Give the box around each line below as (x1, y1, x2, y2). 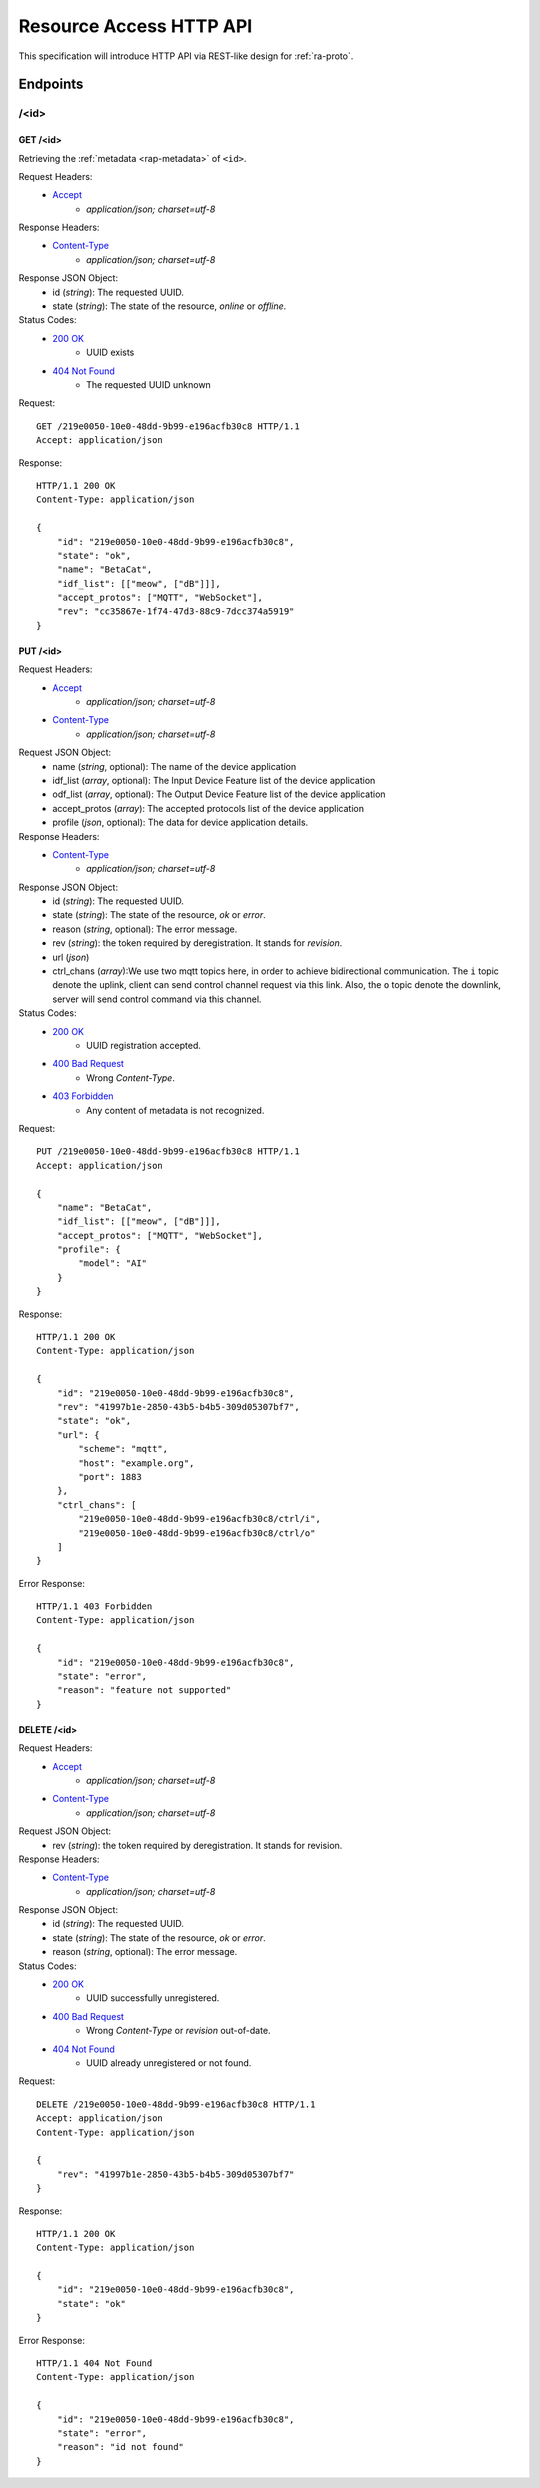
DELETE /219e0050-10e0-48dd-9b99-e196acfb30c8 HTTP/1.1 (36, 2098, 316, 2110)
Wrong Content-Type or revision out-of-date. (86, 2025, 271, 2037)
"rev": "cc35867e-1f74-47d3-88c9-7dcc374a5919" (56, 606, 295, 617)
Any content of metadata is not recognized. (86, 1104, 265, 1116)
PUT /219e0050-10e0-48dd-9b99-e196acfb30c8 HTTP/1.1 (36, 1146, 300, 1157)
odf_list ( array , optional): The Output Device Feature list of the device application (52, 788, 386, 800)
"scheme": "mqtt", (78, 1443, 169, 1455)
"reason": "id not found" (56, 2441, 185, 2453)
